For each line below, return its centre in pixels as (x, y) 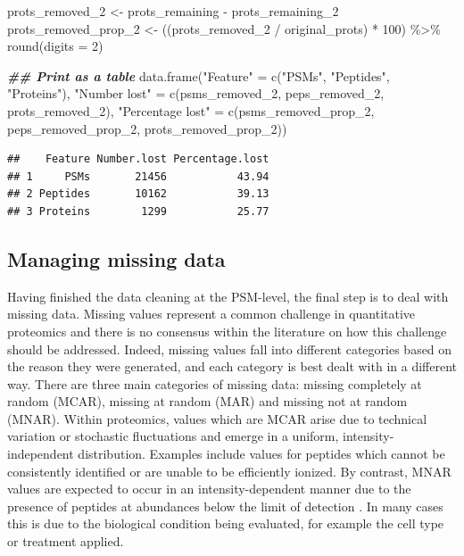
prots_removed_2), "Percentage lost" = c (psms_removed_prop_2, (191, 110)
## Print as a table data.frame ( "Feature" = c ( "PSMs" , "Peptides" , (199, 75)
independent (41, 454)
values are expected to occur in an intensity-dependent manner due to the (209, 489)
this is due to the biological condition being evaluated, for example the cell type (226, 523)
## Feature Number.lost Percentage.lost (138, 159)
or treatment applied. (66, 541)
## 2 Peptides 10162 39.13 (138, 194)
